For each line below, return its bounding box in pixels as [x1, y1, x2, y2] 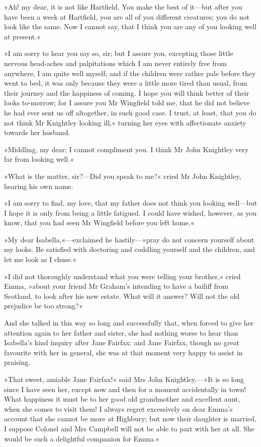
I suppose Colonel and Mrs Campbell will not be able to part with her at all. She [4, 423, 254, 433]
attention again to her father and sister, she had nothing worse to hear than [4, 327, 238, 338]
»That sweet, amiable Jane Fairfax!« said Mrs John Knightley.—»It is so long [4, 374, 244, 384]
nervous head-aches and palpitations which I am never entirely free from [4, 57, 227, 68]
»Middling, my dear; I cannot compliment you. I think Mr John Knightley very [4, 144, 249, 154]
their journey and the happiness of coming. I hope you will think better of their [4, 87, 249, 98]
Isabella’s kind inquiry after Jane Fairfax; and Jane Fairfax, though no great [4, 337, 239, 348]
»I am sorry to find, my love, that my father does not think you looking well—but [4, 198, 257, 208]
